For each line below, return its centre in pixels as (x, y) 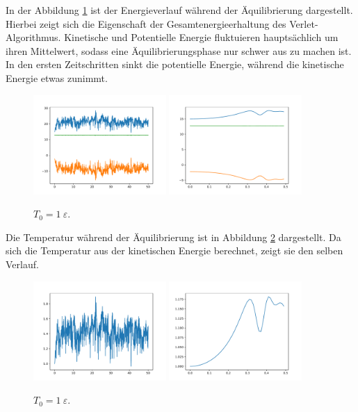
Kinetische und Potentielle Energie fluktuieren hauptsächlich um (201, 37)
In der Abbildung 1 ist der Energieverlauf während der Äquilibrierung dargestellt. (179, 10)
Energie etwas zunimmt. (57, 77)
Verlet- (304, 23)
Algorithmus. (33, 37)
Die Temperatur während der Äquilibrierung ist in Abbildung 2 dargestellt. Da (173, 237)
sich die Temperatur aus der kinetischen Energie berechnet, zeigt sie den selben (174, 250)
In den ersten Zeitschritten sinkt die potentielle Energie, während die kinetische (175, 64)
